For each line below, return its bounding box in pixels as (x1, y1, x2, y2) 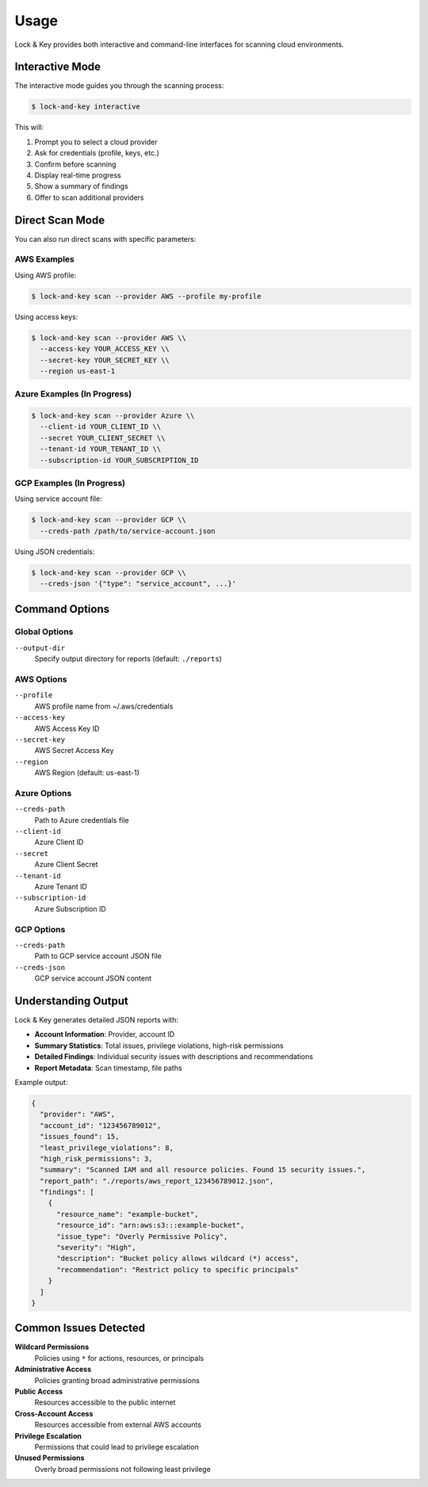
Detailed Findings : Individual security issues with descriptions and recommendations (34, 1052, 313, 1061)
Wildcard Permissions (14, 1342, 90, 1351)
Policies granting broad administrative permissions (34, 1375, 200, 1385)
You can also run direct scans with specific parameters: (14, 234, 197, 243)
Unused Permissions (14, 1453, 85, 1462)
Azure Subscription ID (34, 904, 106, 913)
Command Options (14, 602, 110, 616)
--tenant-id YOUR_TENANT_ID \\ (40, 445, 162, 453)
